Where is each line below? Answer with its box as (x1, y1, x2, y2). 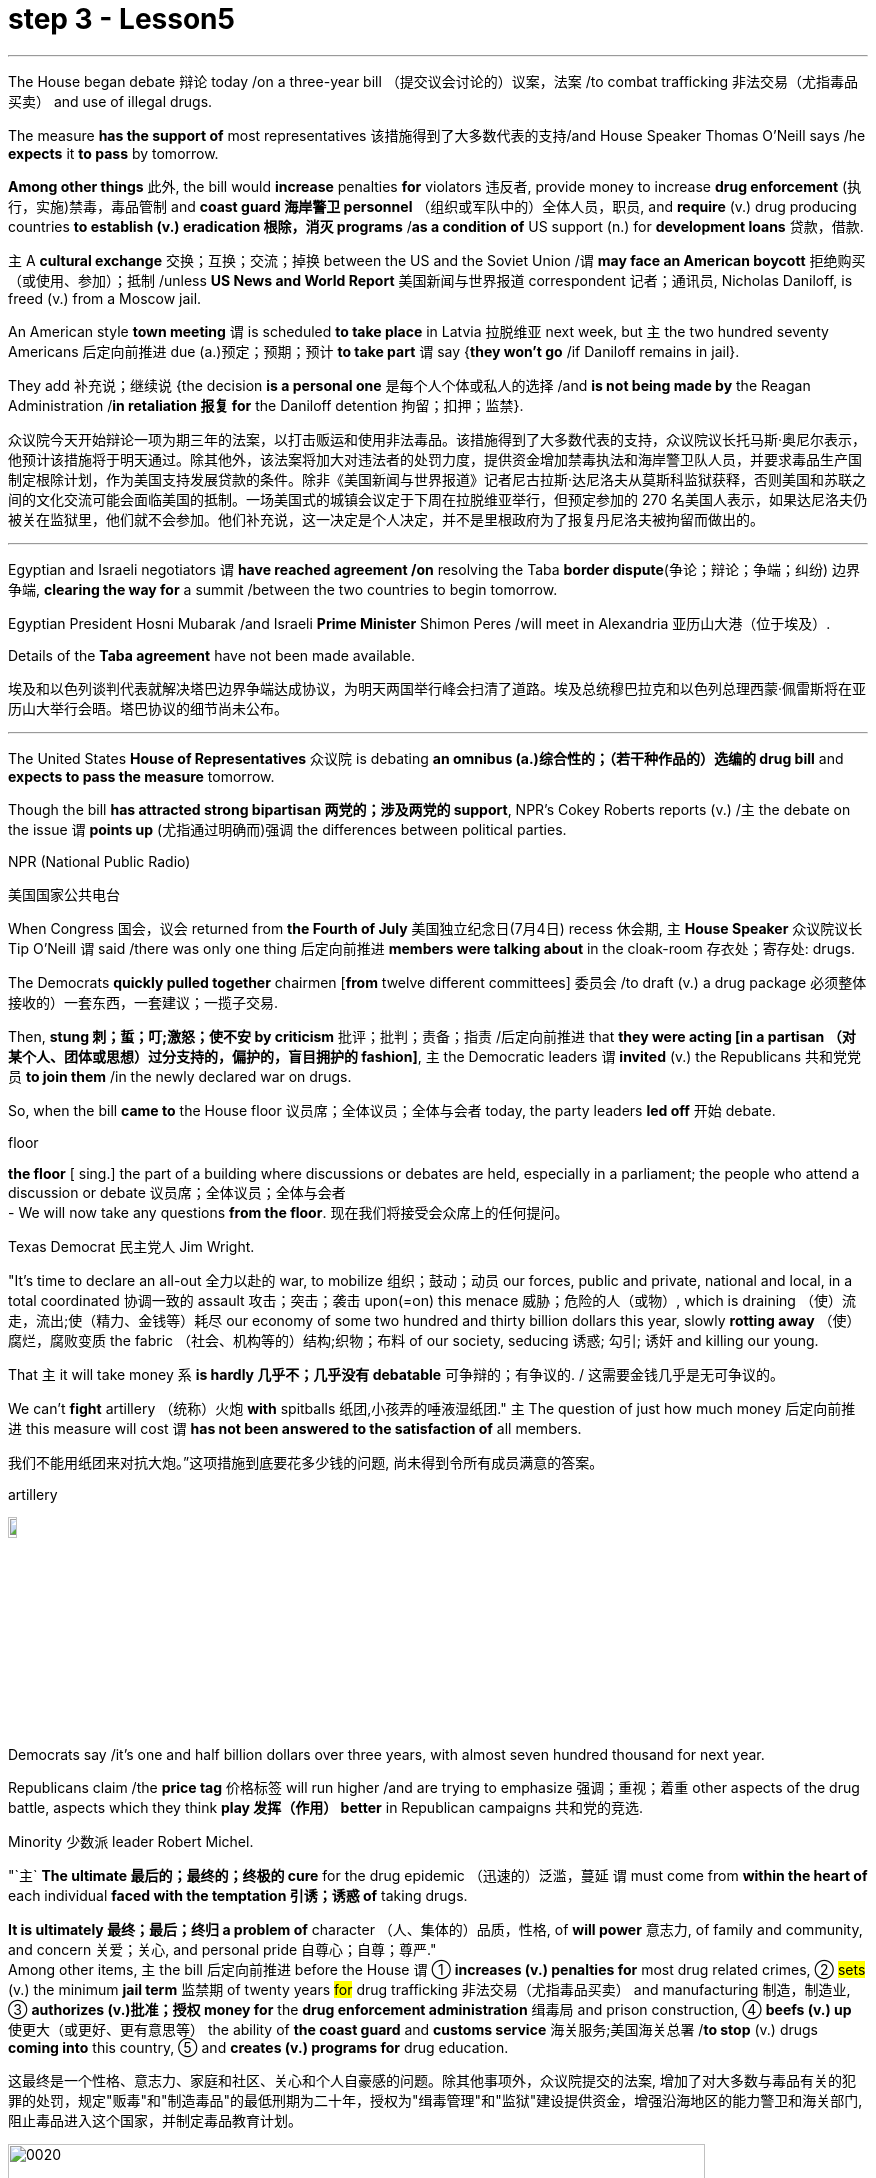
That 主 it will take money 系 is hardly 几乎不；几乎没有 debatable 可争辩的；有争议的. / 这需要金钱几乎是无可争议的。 (8, 1365, 785, 1383)
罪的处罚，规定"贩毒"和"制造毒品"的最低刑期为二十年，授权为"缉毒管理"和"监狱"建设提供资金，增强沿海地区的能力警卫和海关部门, (8, 2091, 863, 2109)
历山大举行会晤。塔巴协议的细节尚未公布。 (8, 699, 288, 717)
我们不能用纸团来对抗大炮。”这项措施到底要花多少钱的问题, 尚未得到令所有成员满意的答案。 (8, 1453, 604, 1471)
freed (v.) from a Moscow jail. (8, 289, 202, 307)
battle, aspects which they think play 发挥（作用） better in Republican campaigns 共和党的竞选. (8, 1798, 644, 1816)
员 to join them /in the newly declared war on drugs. (8, 1067, 352, 1085)
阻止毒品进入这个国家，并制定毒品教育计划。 (8, 2111, 302, 2129)
